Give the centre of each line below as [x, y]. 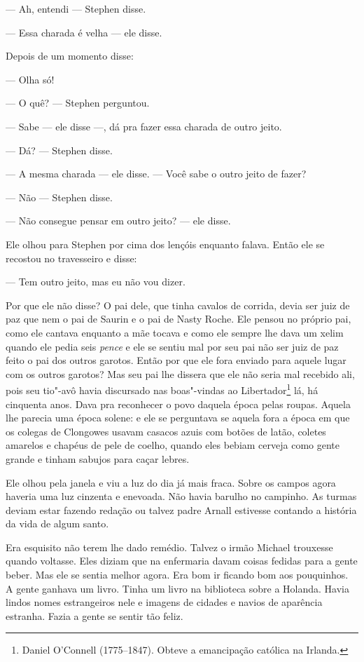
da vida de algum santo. [57, 523]
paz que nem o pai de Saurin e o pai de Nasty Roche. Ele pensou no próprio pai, [178, 319]
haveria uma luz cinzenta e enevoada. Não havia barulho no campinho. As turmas [181, 496]
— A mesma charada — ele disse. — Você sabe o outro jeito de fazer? [156, 174]
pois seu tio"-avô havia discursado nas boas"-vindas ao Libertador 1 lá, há [162, 389]
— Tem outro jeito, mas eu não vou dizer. [96, 282]
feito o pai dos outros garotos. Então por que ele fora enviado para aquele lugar [176, 360]
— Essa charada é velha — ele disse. [84, 32]
